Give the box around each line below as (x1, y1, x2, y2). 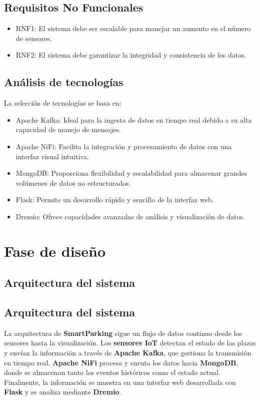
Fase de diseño (4, 240, 106, 261)
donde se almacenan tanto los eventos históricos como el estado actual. (4, 367, 220, 377)
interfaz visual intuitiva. (15, 151, 89, 161)
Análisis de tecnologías (4, 74, 123, 90)
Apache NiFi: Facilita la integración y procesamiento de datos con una (15, 141, 232, 151)
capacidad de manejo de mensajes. (15, 124, 121, 135)
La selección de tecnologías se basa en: (4, 98, 121, 108)
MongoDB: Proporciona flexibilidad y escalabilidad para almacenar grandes (15, 168, 247, 178)
